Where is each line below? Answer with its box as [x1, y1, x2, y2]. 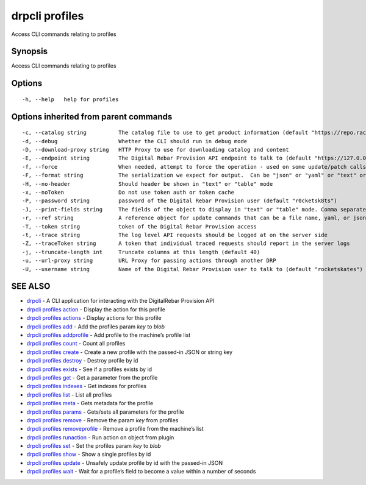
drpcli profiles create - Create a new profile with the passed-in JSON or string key [26, 348, 233, 356]
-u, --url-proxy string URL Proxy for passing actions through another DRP [22, 257, 276, 264]
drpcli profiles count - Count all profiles [26, 340, 126, 347]
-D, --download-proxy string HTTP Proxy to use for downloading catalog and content [22, 146, 289, 154]
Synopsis [11, 46, 48, 57]
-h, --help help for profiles [22, 96, 119, 103]
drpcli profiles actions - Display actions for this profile [26, 314, 162, 322]
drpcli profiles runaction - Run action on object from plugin [26, 433, 174, 441]
